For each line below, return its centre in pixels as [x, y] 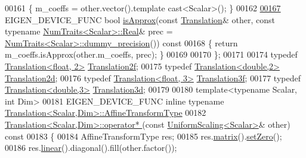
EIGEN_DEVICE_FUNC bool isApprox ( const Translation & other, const [140, 19]
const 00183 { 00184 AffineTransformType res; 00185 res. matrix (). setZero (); [143, 136]
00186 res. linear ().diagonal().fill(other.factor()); [91, 148]
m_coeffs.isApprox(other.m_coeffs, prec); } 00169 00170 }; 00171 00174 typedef [151, 54]
